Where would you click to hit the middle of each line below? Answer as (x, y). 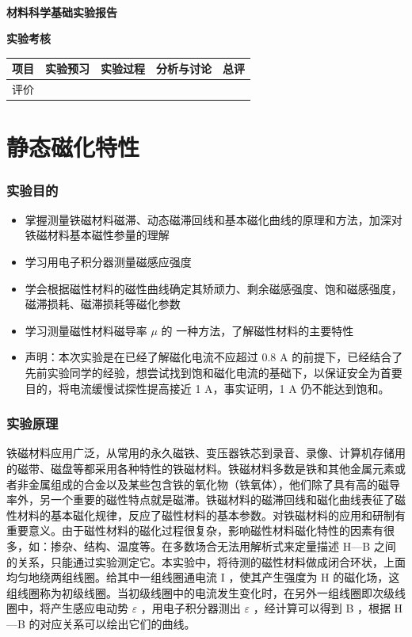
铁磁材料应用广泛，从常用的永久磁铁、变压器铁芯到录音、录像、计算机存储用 (206, 453)
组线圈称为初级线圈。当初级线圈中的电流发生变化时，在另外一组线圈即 (189, 592)
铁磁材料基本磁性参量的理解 (97, 235)
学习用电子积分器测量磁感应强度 (108, 261)
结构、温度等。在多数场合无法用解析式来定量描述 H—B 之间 (240, 545)
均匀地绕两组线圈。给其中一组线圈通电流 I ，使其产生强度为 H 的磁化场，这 (203, 577)
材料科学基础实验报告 (62, 11)
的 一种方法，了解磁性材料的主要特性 (257, 330)
